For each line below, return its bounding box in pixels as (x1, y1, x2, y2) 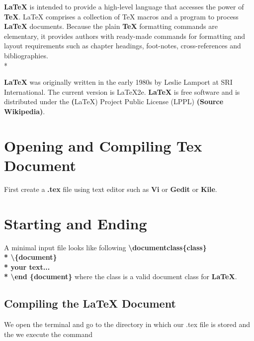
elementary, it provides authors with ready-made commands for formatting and (4, 30, 246, 41)
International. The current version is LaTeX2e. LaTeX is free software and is (4, 86, 240, 97)
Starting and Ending (4, 213, 147, 233)
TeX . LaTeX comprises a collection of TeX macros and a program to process (4, 11, 239, 21)
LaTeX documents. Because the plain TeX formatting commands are (4, 21, 218, 31)
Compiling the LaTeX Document (4, 296, 176, 311)
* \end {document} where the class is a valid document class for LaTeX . (4, 271, 237, 282)
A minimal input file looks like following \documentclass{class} (4, 242, 207, 252)
